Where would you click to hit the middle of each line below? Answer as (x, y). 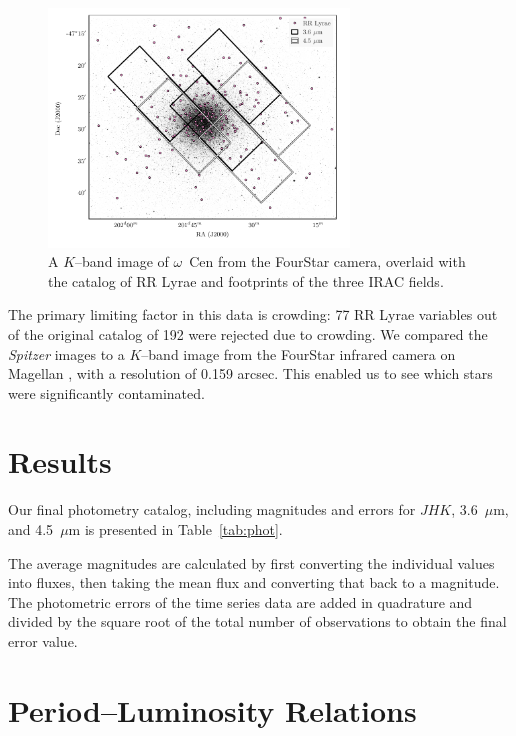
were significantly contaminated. (106, 392)
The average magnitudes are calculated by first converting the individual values (251, 562)
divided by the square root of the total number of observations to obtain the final (257, 621)
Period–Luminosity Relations (212, 709)
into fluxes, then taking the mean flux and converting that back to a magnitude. (254, 582)
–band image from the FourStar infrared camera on (298, 353)
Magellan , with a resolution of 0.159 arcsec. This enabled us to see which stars (250, 373)
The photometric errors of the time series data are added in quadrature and (240, 601)
